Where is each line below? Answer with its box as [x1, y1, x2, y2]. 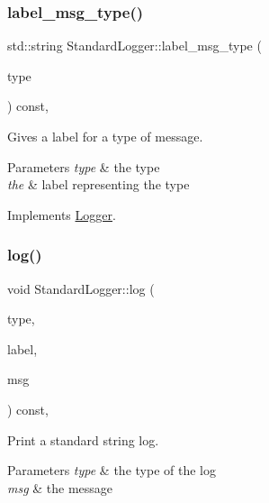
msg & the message [7, 478, 113, 497]
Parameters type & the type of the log [7, 461, 216, 480]
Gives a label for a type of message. [7, 127, 203, 145]
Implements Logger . [7, 205, 116, 224]
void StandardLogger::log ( [7, 279, 155, 297]
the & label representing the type [7, 175, 190, 194]
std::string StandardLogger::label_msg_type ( [7, 36, 262, 55]
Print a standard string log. [7, 430, 159, 449]
